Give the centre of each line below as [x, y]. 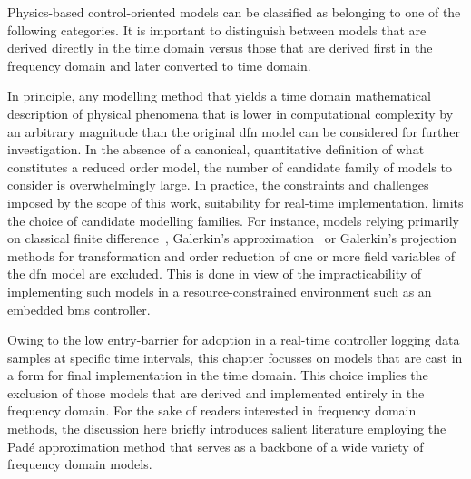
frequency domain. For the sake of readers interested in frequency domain [212, 411]
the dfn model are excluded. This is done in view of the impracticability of [215, 274]
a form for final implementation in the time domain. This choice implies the [218, 375]
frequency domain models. [80, 464]
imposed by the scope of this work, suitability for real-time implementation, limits [235, 202]
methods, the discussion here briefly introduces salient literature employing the [227, 429]
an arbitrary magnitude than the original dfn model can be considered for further [234, 131]
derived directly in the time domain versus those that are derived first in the [220, 48]
